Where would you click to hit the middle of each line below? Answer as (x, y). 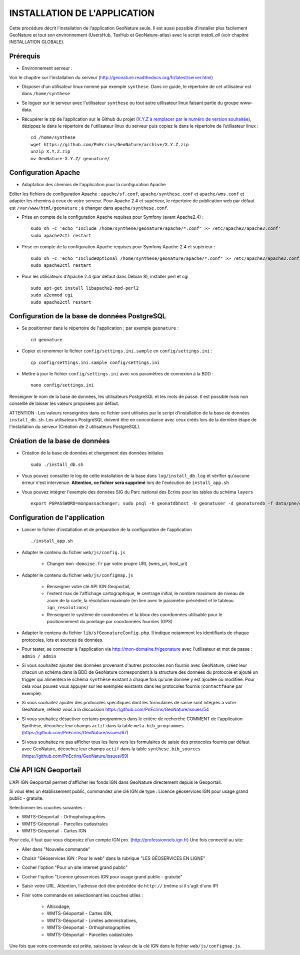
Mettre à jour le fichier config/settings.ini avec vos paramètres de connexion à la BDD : (117, 373)
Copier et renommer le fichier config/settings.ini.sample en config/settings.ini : (117, 351)
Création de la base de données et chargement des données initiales (92, 453)
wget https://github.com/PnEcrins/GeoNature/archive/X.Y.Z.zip (110, 144)
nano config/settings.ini (62, 385)
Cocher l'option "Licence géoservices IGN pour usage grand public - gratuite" (102, 876)
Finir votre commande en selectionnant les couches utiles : (82, 895)
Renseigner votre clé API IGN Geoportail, (89, 587)
